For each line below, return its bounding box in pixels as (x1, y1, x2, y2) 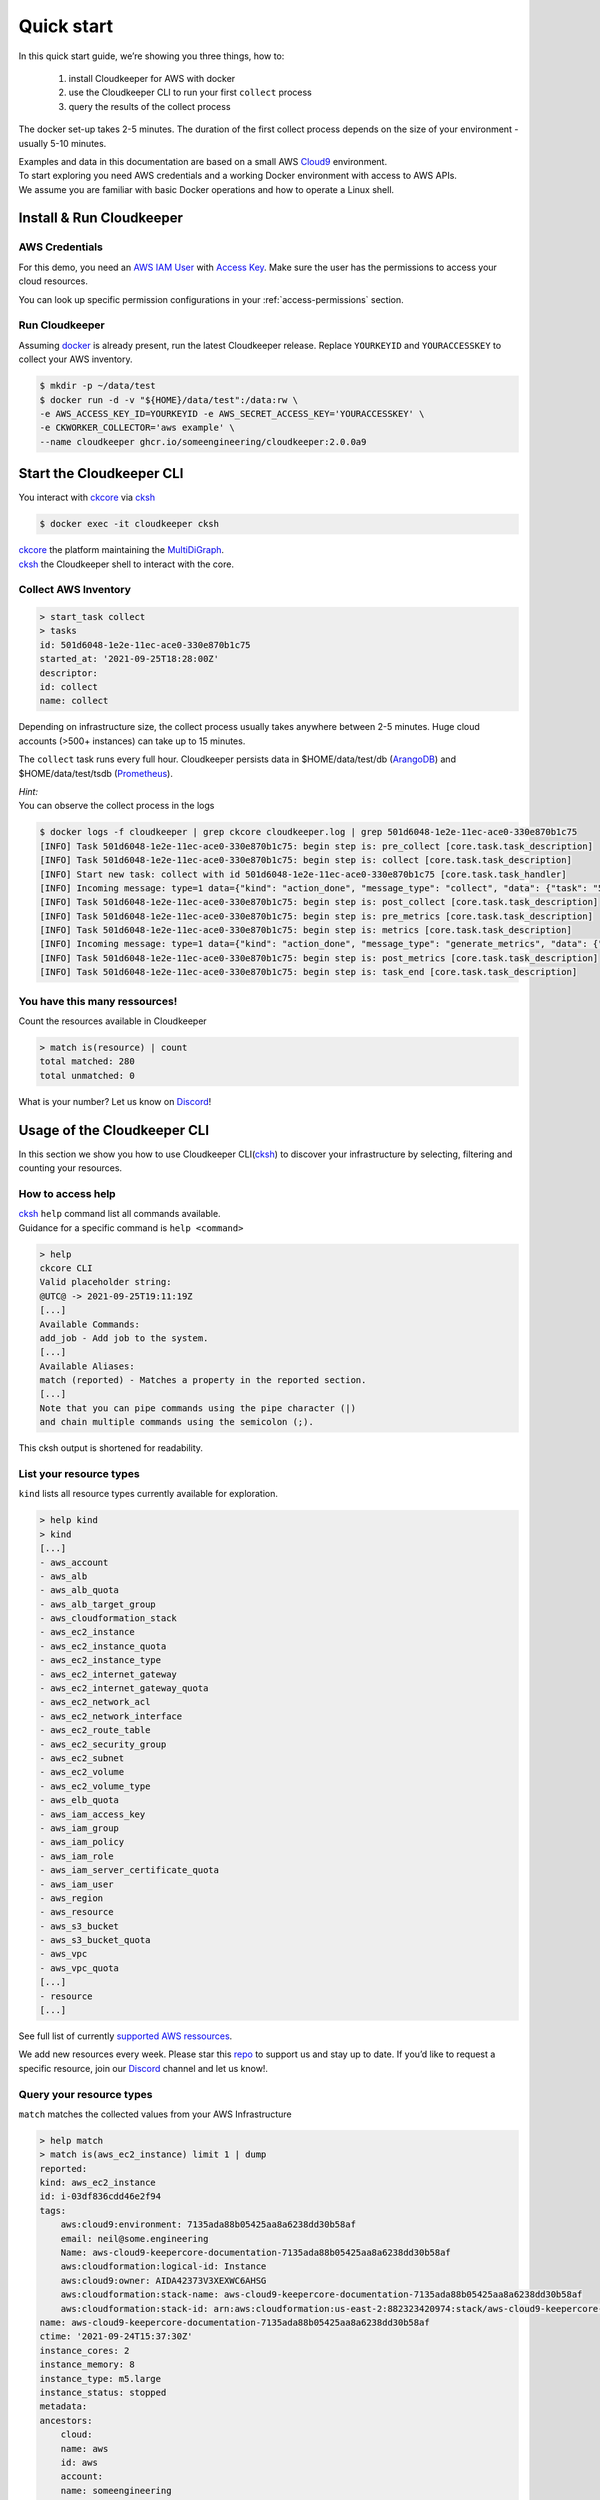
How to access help (18, 1186, 116, 1200)
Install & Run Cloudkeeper (18, 210, 184, 227)
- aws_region (39, 1892, 104, 1904)
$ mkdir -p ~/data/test (39, 380, 157, 392)
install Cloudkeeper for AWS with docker (68, 72, 236, 84)
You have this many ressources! (18, 994, 178, 1008)
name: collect (39, 695, 109, 707)
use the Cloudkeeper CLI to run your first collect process (68, 86, 312, 99)
